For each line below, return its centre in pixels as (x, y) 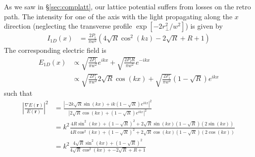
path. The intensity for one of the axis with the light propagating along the (118, 16)
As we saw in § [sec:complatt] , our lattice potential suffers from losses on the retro (127, 6)
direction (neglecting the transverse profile (68, 26)
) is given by (204, 26)
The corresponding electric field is (55, 50)
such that (18, 93)
